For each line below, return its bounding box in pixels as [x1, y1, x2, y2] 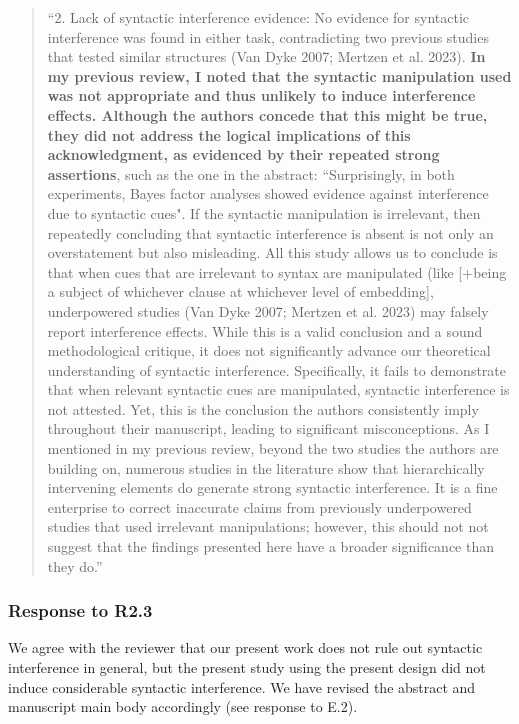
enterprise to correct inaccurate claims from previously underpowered [47, 496, 472, 517]
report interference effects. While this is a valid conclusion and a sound [47, 320, 483, 341]
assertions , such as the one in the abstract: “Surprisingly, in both [47, 163, 455, 184]
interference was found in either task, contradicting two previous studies [47, 26, 489, 47]
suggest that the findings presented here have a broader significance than [47, 536, 495, 557]
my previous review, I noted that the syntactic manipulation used [47, 65, 512, 86]
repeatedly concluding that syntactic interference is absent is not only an [47, 222, 494, 243]
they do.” [47, 555, 103, 576]
